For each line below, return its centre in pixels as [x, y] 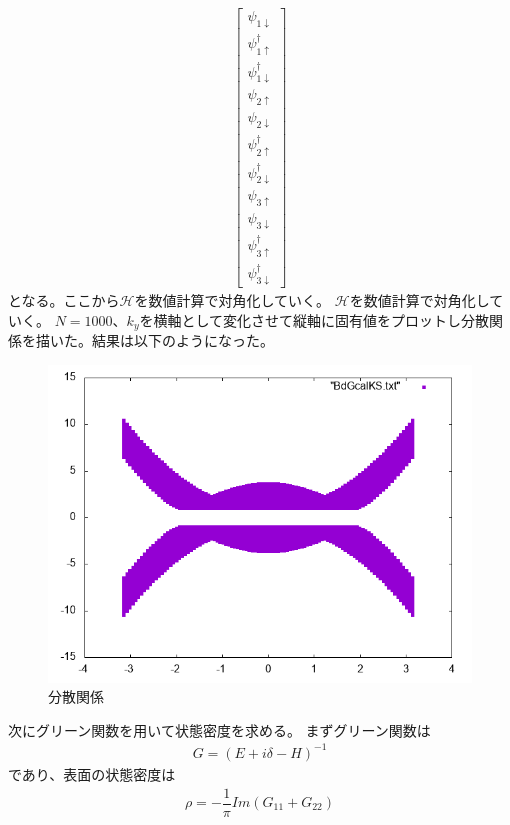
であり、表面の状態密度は [92, 773]
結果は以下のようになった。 [182, 340]
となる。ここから [64, 299]
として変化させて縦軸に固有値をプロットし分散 [335, 319]
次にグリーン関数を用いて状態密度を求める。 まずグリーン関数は [219, 729]
